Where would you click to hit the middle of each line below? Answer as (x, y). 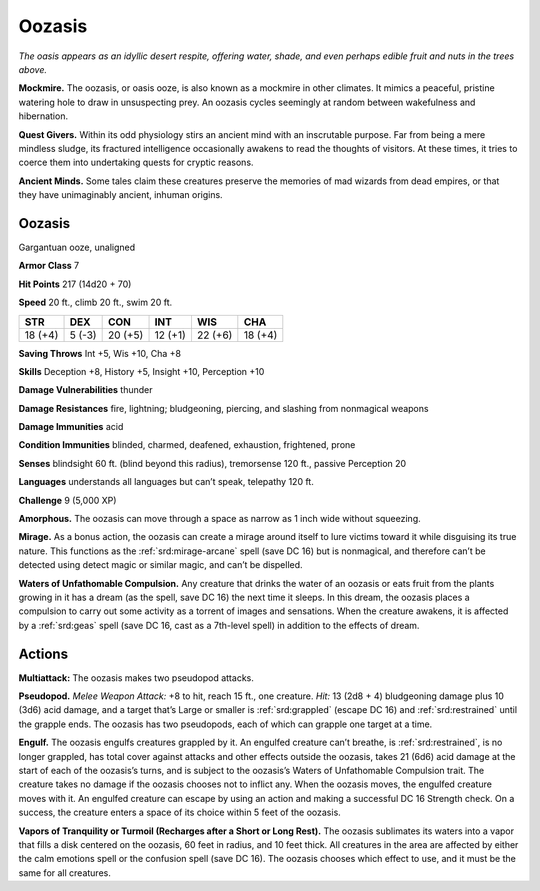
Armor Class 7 (49, 266)
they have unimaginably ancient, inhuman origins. (121, 195)
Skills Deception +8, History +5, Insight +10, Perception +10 (141, 371)
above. (32, 69)
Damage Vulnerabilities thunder (85, 390)
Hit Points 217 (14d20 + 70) (75, 284)
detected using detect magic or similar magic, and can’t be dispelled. (161, 565)
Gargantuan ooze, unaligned (77, 247)
